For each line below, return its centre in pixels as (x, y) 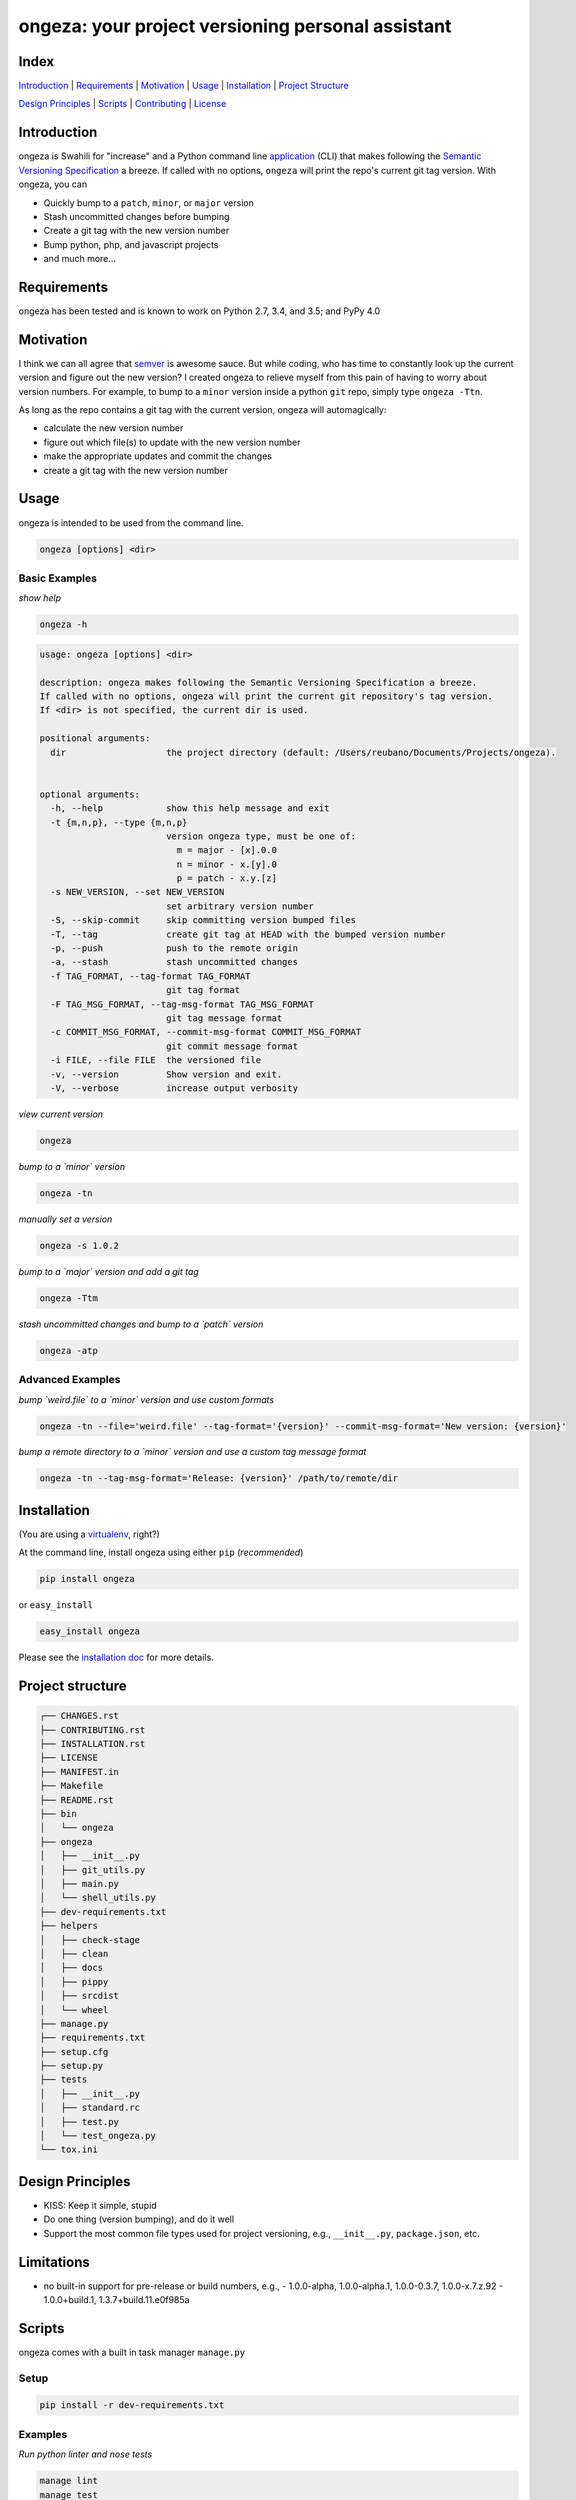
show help (40, 598)
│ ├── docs (71, 1968)
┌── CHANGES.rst (79, 1716)
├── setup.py (71, 2066)
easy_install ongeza (89, 1631)
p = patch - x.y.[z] (226, 878)
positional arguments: (95, 738)
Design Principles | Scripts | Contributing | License (122, 104)
